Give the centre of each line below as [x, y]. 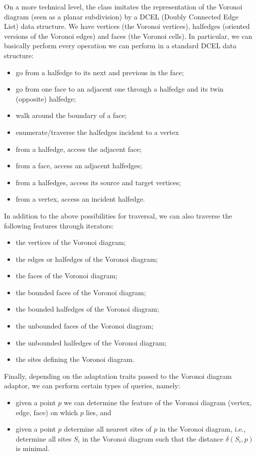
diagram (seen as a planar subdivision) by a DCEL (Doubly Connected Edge [121, 16]
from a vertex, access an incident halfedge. [80, 199]
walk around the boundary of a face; [71, 115]
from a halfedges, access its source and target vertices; [98, 182]
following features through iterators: [59, 225]
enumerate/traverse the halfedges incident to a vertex [97, 132]
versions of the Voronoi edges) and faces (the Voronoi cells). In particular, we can [128, 36]
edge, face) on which [47, 412]
